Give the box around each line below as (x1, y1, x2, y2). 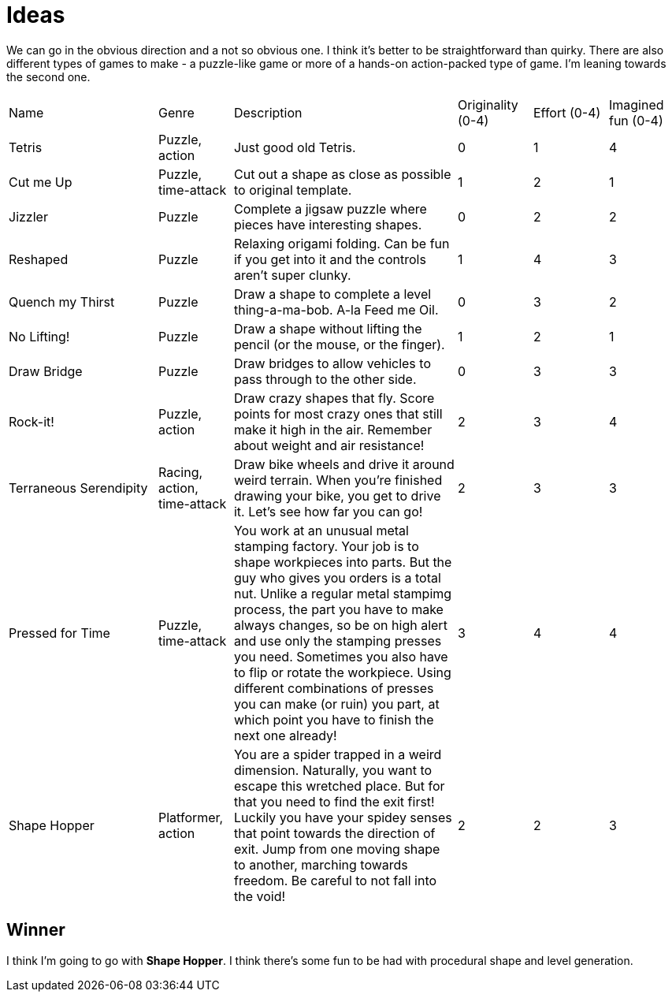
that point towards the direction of (233, 825, 436, 841)
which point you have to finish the (233, 711, 434, 728)
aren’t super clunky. (233, 266, 351, 283)
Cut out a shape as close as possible (233, 166, 451, 182)
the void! (233, 888, 286, 904)
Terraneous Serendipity (9, 479, 148, 496)
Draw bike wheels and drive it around (233, 456, 455, 472)
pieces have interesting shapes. (233, 216, 422, 233)
